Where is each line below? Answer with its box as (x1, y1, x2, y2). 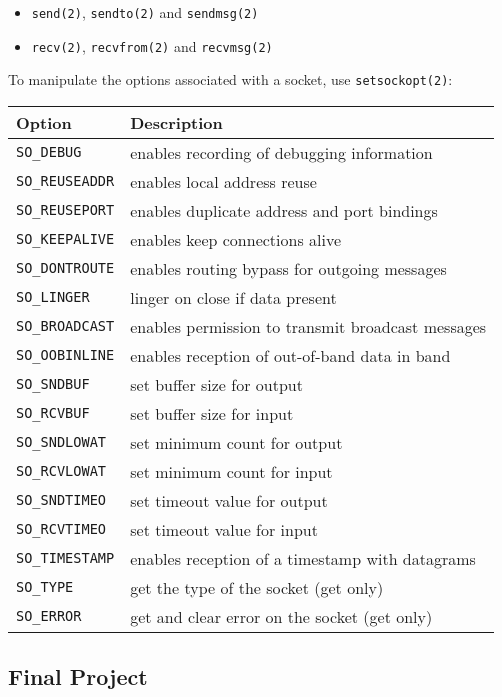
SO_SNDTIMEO (16, 492, 107, 509)
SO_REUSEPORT (16, 202, 115, 219)
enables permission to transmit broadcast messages (130, 314, 487, 338)
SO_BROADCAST (16, 318, 115, 335)
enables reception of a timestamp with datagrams (130, 546, 476, 570)
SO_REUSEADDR (16, 173, 115, 190)
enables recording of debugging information (130, 140, 433, 164)
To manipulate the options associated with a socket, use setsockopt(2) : (8, 69, 453, 90)
